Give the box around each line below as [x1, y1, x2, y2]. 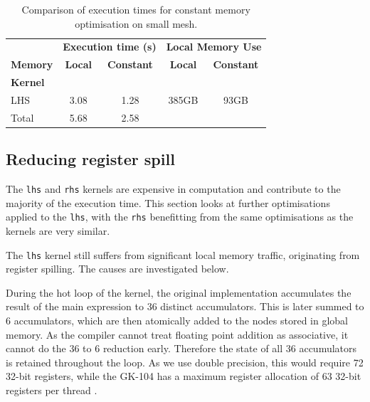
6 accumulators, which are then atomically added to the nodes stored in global [6, 313, 349, 328]
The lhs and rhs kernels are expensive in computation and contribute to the [6, 181, 341, 196]
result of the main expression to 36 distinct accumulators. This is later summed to [6, 299, 364, 314]
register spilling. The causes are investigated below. [6, 261, 229, 276]
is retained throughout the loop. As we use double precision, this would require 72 [6, 354, 364, 369]
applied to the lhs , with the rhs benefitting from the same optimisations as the [6, 209, 354, 224]
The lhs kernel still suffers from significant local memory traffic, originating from [6, 247, 360, 262]
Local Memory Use [166, 39, 262, 54]
